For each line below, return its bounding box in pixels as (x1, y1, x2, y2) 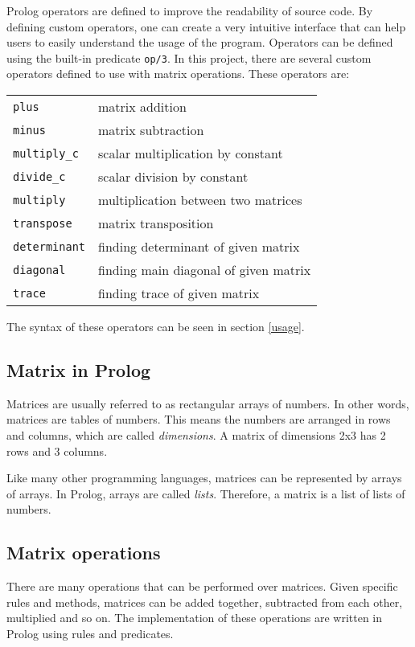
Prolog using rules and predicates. (6, 624, 174, 641)
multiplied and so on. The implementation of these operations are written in (6, 609, 383, 626)
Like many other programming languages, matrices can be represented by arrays (6, 469, 402, 486)
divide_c (13, 170, 66, 183)
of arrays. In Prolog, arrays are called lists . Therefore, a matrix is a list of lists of (6, 485, 405, 502)
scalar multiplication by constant (98, 144, 283, 163)
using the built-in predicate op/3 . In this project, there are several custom (6, 49, 372, 66)
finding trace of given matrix (98, 284, 260, 303)
